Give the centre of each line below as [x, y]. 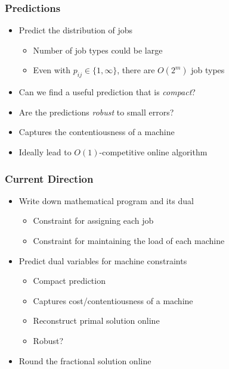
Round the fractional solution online [85, 360]
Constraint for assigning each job [93, 221]
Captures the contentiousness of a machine [97, 132]
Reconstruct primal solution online [96, 320]
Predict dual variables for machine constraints [103, 260]
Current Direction [49, 178]
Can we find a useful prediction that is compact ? [107, 92]
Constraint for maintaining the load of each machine [129, 240]
